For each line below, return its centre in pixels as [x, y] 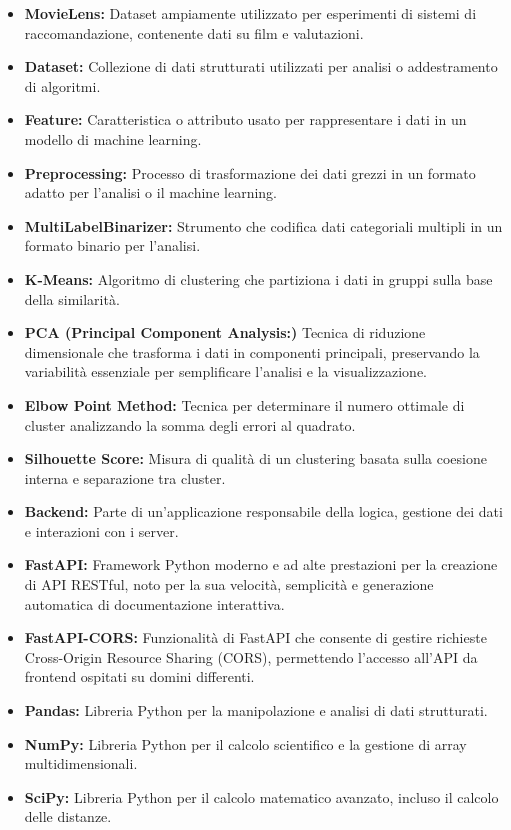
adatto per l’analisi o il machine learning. [150, 192]
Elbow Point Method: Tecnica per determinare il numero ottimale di [244, 404]
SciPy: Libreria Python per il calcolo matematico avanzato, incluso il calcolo [261, 796]
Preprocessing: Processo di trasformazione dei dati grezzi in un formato [250, 172]
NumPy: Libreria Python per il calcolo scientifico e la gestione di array [245, 743]
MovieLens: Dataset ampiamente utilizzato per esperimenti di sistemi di [250, 13]
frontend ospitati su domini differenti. [139, 676]
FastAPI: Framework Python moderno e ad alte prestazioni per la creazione [261, 564]
